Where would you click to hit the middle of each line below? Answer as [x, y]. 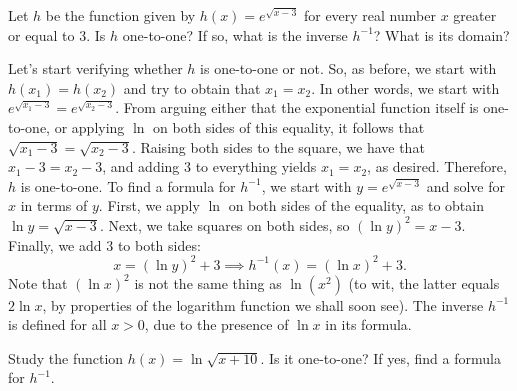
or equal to [41, 34]
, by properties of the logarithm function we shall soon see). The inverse [263, 304]
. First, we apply [149, 205]
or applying [89, 126]
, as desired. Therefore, [437, 166]
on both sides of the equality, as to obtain [356, 205]
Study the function [66, 357]
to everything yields [256, 166]
